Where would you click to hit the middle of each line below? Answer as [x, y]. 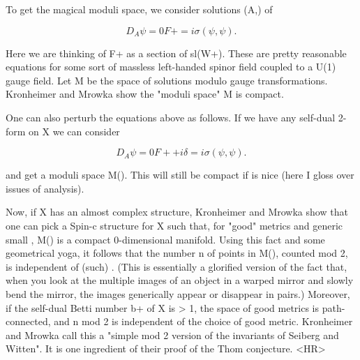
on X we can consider [74, 131]
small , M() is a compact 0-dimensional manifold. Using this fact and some [165, 239]
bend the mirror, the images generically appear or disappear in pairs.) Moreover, [178, 293]
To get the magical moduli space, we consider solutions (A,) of [139, 9]
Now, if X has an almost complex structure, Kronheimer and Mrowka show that [177, 212]
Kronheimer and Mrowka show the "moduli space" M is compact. [145, 94]
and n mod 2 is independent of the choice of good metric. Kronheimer [203, 321]
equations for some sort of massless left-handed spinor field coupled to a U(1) [171, 67]
